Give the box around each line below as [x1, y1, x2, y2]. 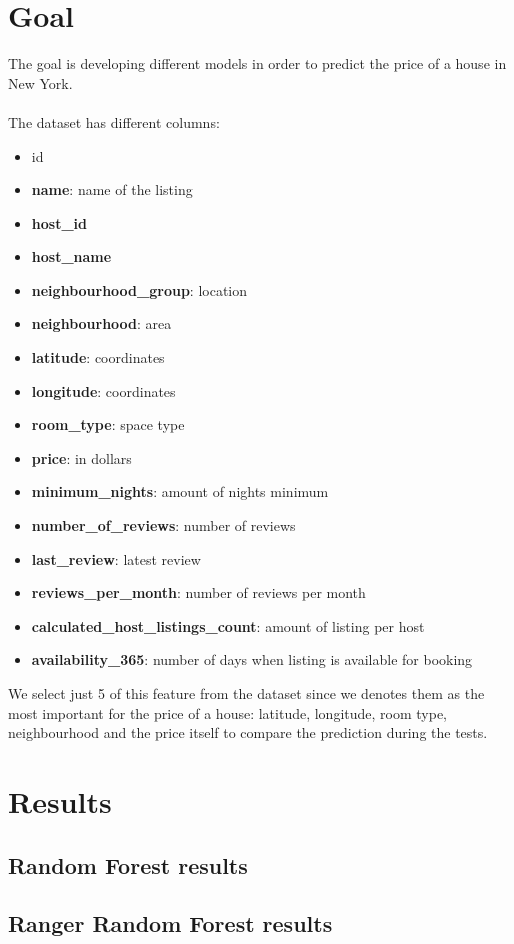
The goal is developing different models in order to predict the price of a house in [8, 53, 507, 74]
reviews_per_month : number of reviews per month [31, 582, 366, 603]
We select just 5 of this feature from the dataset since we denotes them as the [8, 683, 485, 703]
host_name [31, 246, 112, 267]
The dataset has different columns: [8, 111, 220, 132]
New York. [8, 72, 73, 93]
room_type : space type [31, 414, 185, 435]
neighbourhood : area [31, 313, 172, 334]
